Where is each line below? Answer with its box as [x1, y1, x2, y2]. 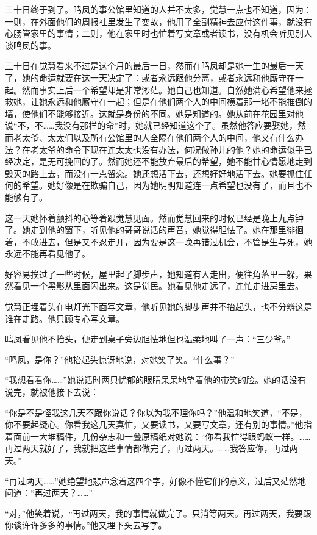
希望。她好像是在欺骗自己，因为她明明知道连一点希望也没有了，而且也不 [21, 179, 312, 192]
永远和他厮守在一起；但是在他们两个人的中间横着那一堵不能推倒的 [47, 95, 312, 108]
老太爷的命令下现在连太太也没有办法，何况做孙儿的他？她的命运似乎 [30, 143, 304, 156]
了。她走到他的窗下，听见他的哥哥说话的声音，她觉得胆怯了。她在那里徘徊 [5, 223, 304, 236]
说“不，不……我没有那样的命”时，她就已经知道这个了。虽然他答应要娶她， [5, 119, 297, 132]
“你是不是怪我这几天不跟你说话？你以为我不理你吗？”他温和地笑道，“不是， [5, 406, 307, 418]
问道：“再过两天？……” [5, 486, 93, 499]
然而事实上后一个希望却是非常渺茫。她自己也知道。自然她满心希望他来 [21, 83, 304, 96]
